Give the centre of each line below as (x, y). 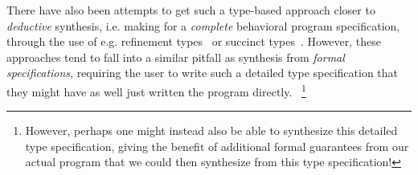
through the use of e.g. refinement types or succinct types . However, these (194, 41)
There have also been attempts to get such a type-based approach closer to (191, 10)
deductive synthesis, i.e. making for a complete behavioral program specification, (203, 25)
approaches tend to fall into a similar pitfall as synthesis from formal (176, 57)
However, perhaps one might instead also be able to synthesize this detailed (211, 130)
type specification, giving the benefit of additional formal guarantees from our (217, 146)
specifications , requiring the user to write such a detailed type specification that (203, 73)
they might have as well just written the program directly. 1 (156, 90)
